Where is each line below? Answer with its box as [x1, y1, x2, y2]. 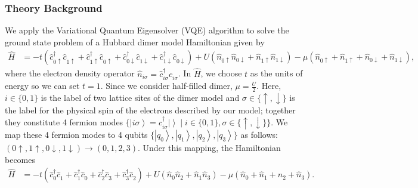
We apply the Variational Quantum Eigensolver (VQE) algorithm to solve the [5, 24, 289, 36]
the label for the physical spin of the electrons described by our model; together [5, 104, 296, 116]
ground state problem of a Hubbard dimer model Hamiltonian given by [5, 35, 265, 48]
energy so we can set [5, 79, 80, 92]
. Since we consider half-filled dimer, [100, 79, 233, 92]
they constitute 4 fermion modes [5, 116, 123, 128]
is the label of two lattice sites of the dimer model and [41, 91, 240, 103]
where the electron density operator [5, 67, 135, 79]
